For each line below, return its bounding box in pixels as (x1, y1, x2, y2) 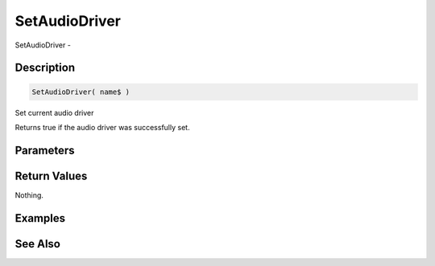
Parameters (14, 143, 75, 157)
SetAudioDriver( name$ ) (31, 87, 130, 96)
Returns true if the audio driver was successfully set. (14, 122, 190, 132)
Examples (14, 211, 66, 225)
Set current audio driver (14, 108, 94, 117)
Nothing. (14, 190, 44, 200)
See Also (14, 237, 60, 251)
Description (14, 61, 76, 75)
